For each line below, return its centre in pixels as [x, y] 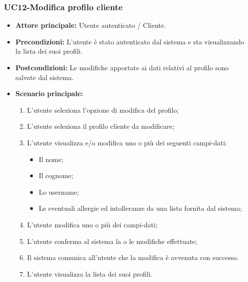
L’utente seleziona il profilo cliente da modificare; [101, 126]
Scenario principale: [49, 93]
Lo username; [59, 191]
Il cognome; [56, 175]
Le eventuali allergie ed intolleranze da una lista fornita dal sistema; [140, 208]
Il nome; [51, 159]
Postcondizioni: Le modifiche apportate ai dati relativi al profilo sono [122, 67]
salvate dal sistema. [44, 77]
